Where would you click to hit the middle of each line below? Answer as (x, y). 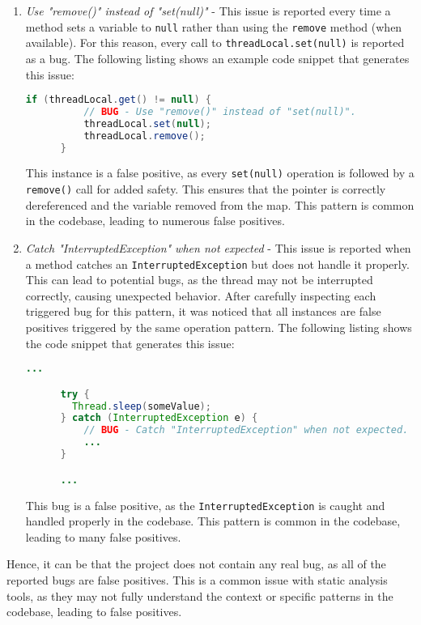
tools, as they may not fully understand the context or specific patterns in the (200, 595)
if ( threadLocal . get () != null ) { (119, 100)
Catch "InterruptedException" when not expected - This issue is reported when (218, 247)
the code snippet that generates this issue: (130, 343)
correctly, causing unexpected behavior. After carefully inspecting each (201, 295)
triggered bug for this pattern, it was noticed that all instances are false (203, 311)
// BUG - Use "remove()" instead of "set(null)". (220, 111)
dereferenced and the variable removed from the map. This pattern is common (220, 204)
